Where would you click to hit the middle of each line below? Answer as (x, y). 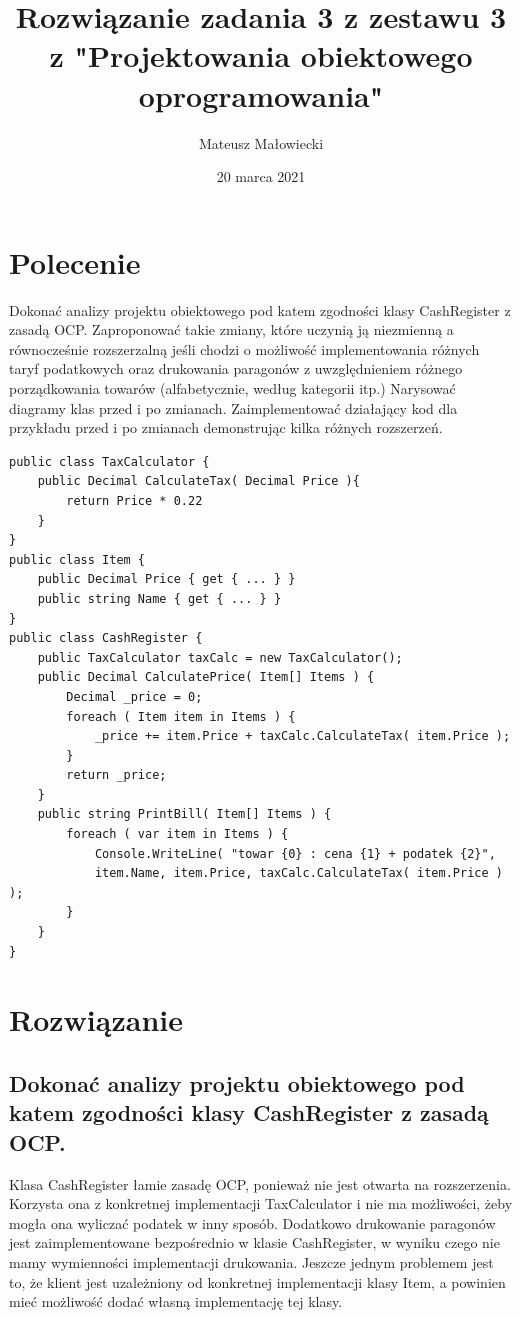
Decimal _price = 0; (134, 696)
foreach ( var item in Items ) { (177, 834)
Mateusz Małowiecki (261, 142)
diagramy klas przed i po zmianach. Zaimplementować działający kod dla (233, 407)
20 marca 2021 (261, 176)
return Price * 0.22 (134, 500)
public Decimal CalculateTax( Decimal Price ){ (198, 481)
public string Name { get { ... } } (159, 598)
